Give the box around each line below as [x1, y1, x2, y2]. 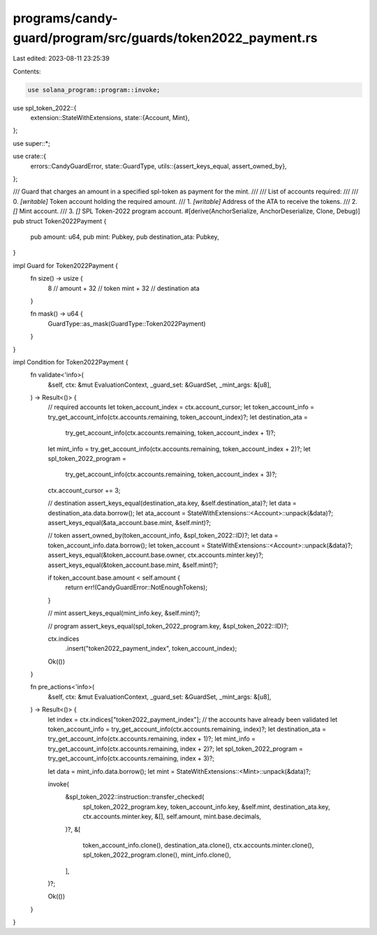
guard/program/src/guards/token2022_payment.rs [13, 30, 318, 45]
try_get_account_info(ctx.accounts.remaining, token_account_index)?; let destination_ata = [47, 413, 309, 421]
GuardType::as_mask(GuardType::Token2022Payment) [47, 319, 206, 327]
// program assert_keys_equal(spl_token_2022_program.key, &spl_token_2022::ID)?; [47, 621, 289, 630]
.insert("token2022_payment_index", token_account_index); [65, 645, 237, 653]
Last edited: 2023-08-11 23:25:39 [13, 54, 110, 63]
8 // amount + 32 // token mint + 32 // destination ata [47, 284, 200, 293]
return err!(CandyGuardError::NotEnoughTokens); [65, 583, 208, 591]
